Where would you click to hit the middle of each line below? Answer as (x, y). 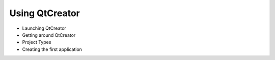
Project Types (37, 42)
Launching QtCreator (44, 28)
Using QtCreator (45, 13)
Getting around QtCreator (49, 35)
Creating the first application (52, 49)
